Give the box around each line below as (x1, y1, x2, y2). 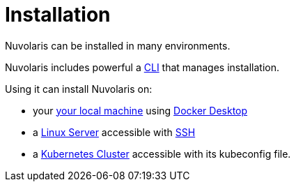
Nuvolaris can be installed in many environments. (5, 39, 231, 52)
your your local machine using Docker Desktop (33, 104, 248, 117)
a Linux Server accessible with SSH (33, 126, 196, 138)
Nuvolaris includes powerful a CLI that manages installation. (5, 61, 280, 73)
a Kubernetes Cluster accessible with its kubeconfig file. (33, 147, 291, 160)
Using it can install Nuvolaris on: (5, 82, 153, 95)
